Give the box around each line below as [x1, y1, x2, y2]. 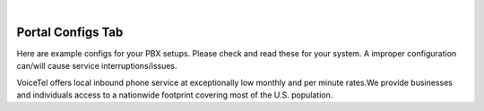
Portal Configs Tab [16, 24, 124, 39]
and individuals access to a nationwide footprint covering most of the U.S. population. [16, 90, 333, 100]
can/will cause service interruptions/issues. [16, 61, 178, 72]
